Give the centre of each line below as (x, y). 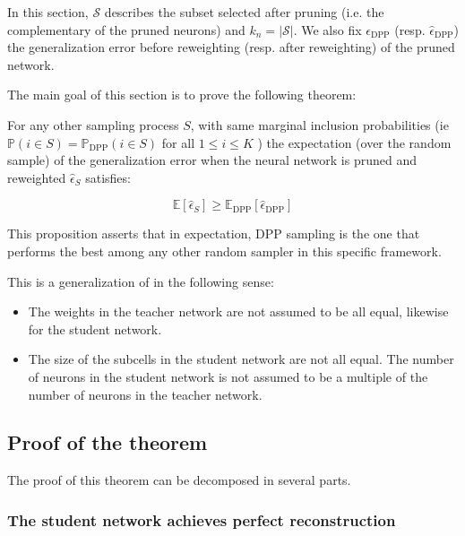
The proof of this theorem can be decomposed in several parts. (179, 480)
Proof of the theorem (108, 442)
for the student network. (95, 329)
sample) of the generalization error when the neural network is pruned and (212, 160)
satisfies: (108, 177)
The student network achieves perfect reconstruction (202, 519)
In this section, (48, 12)
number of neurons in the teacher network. (145, 394)
